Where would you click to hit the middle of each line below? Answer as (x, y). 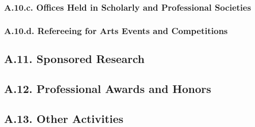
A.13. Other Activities (64, 118)
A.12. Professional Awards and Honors (108, 88)
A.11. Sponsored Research (74, 59)
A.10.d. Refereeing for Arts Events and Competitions (116, 30)
